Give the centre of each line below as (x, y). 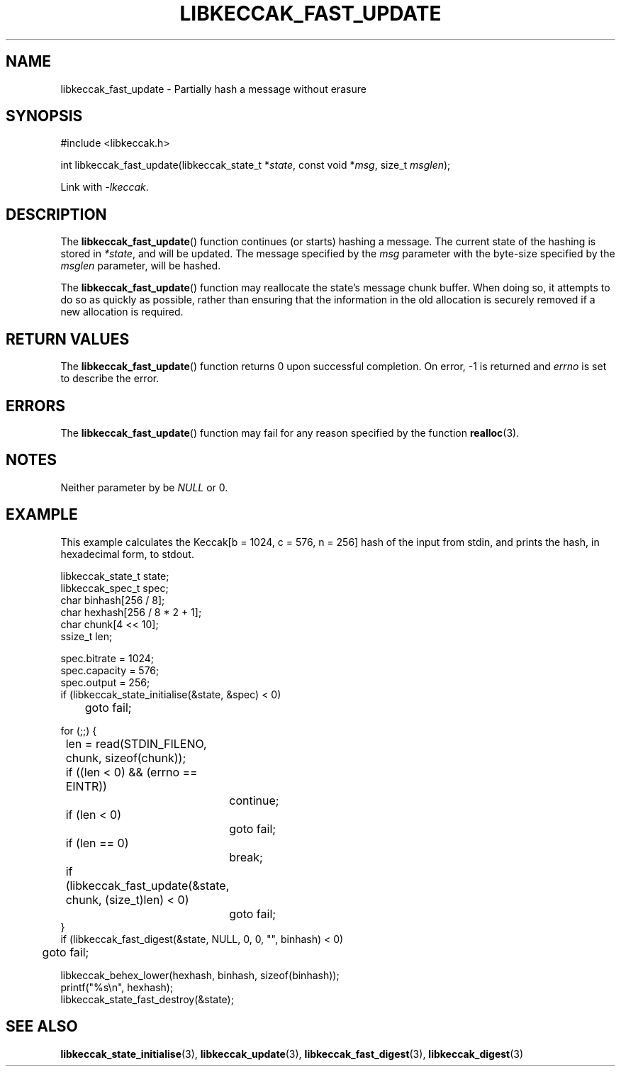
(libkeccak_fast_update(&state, (147, 885)
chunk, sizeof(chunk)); (126, 758)
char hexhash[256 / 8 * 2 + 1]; (131, 612)
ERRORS (36, 406)
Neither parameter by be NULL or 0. (144, 487)
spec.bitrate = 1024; (107, 658)
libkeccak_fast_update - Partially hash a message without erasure (213, 89)
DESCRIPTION (56, 214)
